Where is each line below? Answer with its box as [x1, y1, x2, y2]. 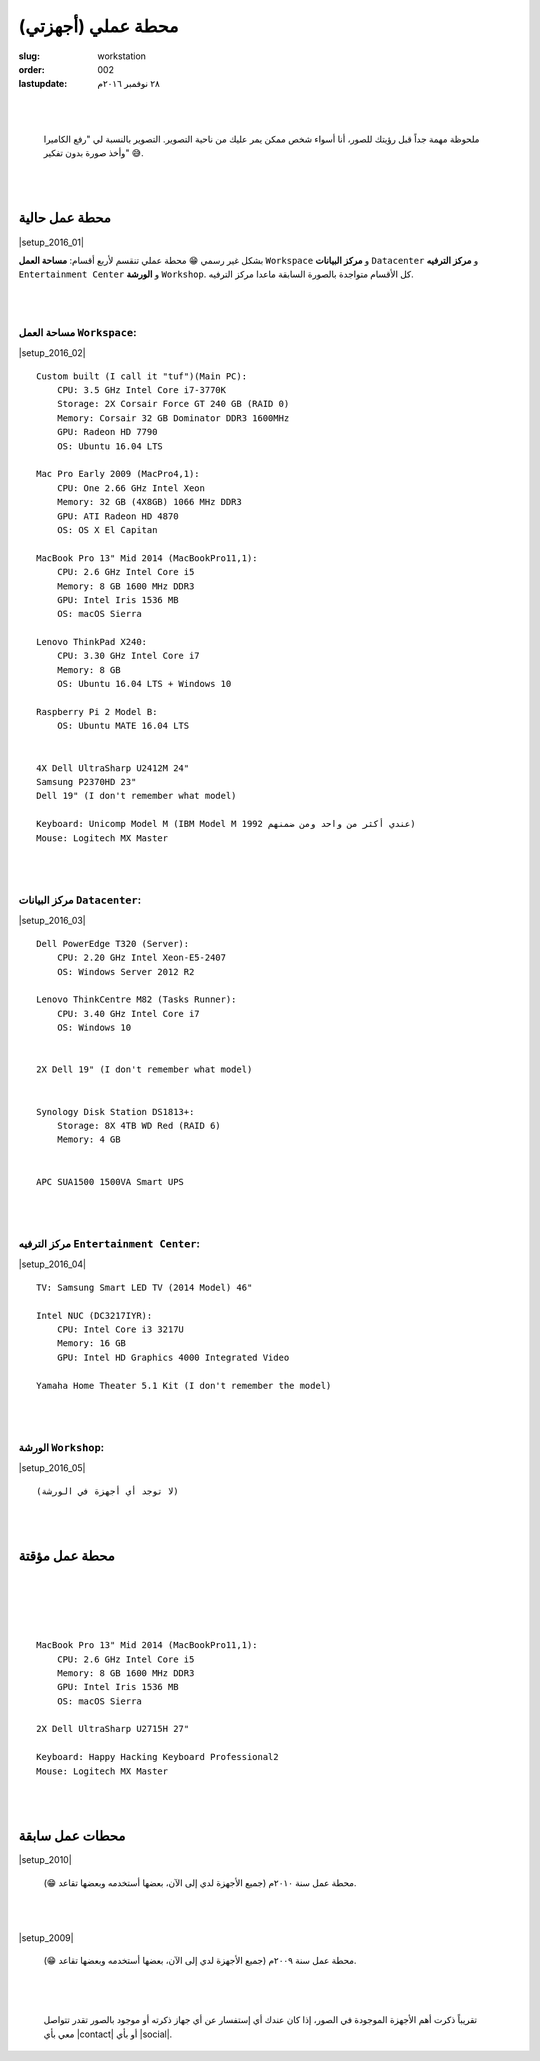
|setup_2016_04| [18, 1258, 87, 1270]
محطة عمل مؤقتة [18, 1548, 115, 1565]
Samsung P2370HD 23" [36, 776, 137, 787]
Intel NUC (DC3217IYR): [36, 1310, 153, 1321]
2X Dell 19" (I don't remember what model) [36, 1064, 253, 1075]
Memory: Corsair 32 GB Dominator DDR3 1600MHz [56, 412, 290, 424]
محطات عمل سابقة [18, 1828, 126, 1845]
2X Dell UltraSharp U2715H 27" [36, 1723, 190, 1735]
